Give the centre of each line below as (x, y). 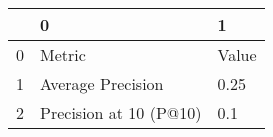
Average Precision (102, 83)
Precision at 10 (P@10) (121, 112)
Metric (63, 54)
